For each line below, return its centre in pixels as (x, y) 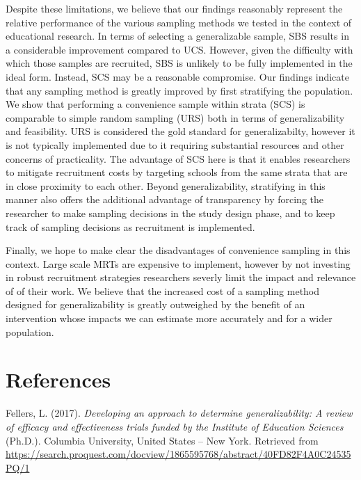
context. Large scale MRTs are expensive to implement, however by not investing (178, 263)
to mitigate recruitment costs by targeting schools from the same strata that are (177, 172)
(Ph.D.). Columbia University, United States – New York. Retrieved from (162, 440)
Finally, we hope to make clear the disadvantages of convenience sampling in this (178, 250)
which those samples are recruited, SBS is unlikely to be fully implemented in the (179, 63)
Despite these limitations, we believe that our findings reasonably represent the (174, 8)
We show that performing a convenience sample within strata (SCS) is (155, 104)
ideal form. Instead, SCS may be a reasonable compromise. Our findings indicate (177, 76)
